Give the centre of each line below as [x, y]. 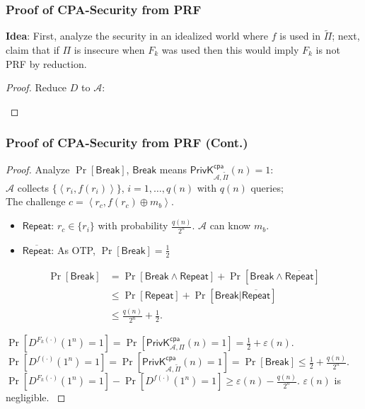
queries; [267, 187]
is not [328, 50]
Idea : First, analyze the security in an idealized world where [137, 36]
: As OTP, [73, 249]
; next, [346, 36]
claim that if [33, 50]
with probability [133, 225]
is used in [300, 36]
